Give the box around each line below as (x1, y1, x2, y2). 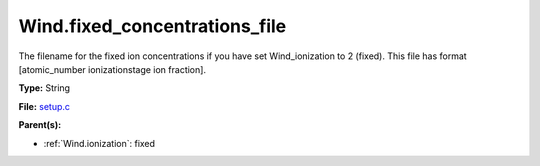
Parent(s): (18, 119, 62, 131)
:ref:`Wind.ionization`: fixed (43, 137, 155, 149)
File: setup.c (18, 100, 70, 112)
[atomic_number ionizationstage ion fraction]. (18, 63, 207, 75)
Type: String (18, 82, 70, 94)
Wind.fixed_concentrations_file (18, 15, 287, 37)
